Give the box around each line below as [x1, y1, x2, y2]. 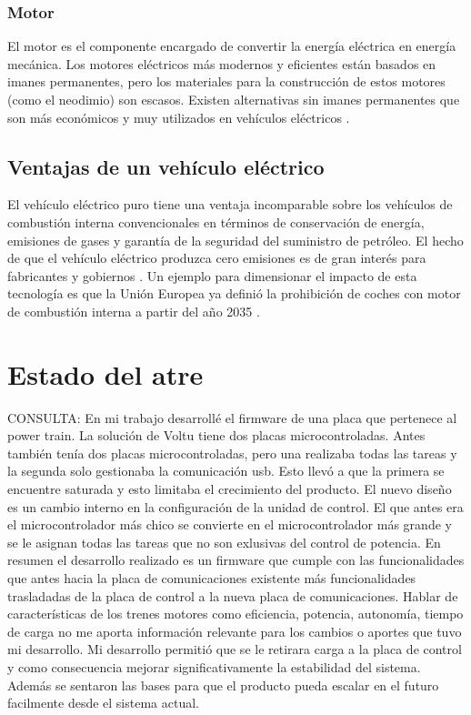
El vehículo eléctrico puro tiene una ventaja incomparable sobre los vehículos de [7, 195, 453, 214]
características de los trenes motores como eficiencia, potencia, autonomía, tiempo [7, 604, 464, 623]
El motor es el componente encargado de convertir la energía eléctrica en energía [7, 36, 456, 55]
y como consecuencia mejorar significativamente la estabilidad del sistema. [7, 657, 421, 676]
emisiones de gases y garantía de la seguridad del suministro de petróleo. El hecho [7, 230, 464, 249]
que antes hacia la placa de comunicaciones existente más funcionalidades [7, 569, 416, 588]
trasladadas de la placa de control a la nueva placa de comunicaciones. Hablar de [7, 586, 458, 605]
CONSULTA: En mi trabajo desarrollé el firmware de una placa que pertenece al [7, 408, 457, 427]
